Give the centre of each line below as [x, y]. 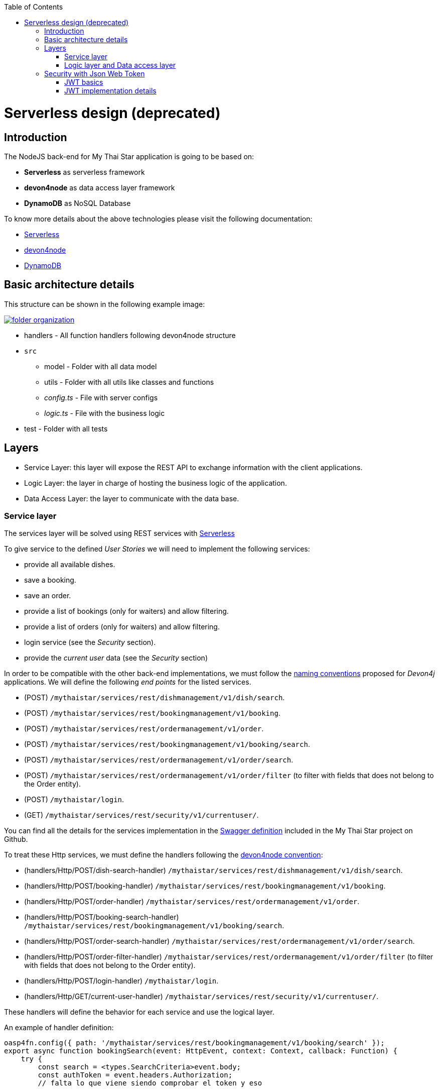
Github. [16, 839]
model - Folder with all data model [101, 366]
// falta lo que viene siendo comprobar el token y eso [150, 1083]
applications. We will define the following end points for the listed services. [128, 682]
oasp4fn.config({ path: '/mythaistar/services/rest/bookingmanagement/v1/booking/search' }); [194, 1043]
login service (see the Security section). [90, 642]
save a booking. [50, 580]
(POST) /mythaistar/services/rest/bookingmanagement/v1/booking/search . [167, 744]
